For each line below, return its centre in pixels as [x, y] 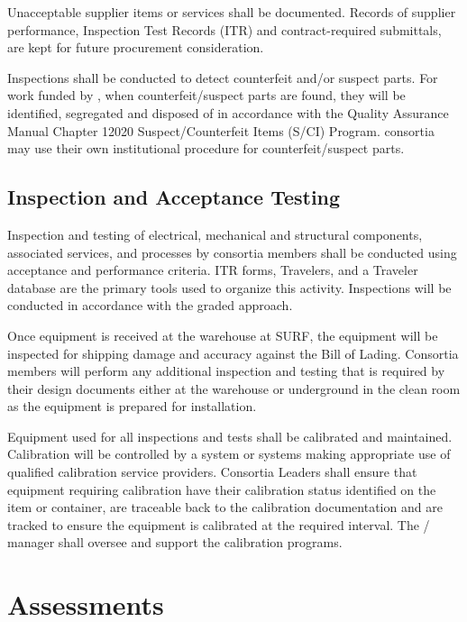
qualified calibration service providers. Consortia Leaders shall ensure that [212, 472]
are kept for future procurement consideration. [136, 47]
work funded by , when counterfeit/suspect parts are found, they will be [206, 95]
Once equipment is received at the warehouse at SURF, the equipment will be [223, 335]
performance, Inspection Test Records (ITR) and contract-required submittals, [224, 29]
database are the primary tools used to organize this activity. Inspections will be [229, 287]
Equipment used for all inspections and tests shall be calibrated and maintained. [230, 436]
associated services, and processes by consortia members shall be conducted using [232, 252]
